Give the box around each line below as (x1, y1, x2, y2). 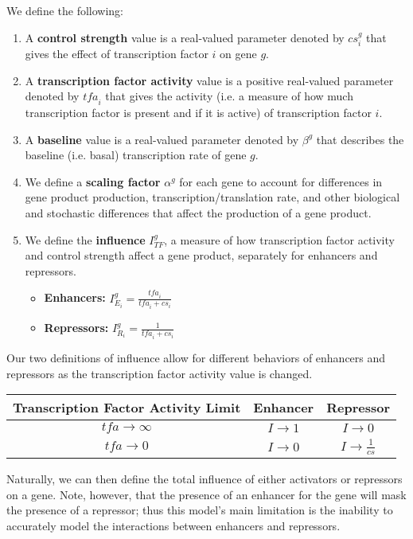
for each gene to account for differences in (179, 173, 383, 189)
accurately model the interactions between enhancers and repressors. (6, 517, 341, 533)
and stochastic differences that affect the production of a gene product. (25, 204, 372, 221)
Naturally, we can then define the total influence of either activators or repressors (6, 471, 403, 487)
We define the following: (6, 2, 124, 18)
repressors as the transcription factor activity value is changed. (6, 365, 313, 381)
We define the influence (25, 231, 146, 248)
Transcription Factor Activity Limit (13, 398, 241, 417)
